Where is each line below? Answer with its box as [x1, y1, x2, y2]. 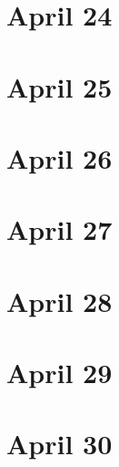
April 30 [6, 425, 113, 462]
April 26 [6, 139, 113, 176]
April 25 [6, 67, 113, 105]
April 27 [6, 211, 113, 248]
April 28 [6, 282, 113, 319]
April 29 [6, 354, 113, 391]
